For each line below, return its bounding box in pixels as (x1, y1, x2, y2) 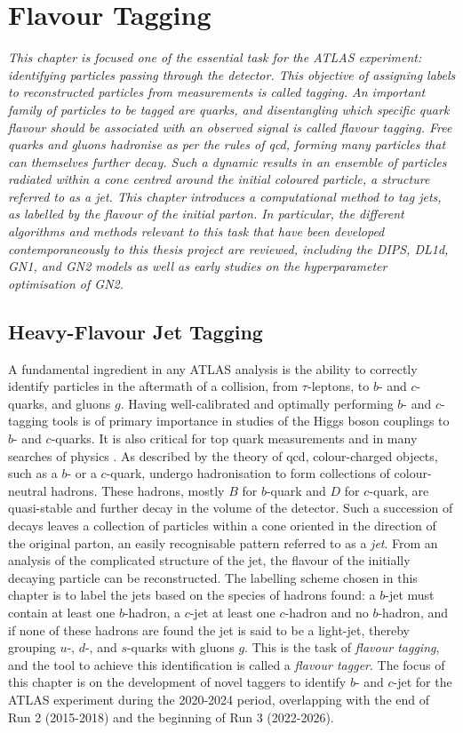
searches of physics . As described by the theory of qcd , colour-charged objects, (8, 446, 438, 465)
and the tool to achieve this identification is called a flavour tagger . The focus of (8, 655, 445, 673)
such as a (8, 464, 58, 482)
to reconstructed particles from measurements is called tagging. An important (8, 83, 426, 101)
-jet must (385, 586, 435, 604)
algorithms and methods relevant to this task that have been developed (8, 222, 385, 241)
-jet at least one (189, 602, 275, 621)
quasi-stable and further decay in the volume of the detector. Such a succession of (8, 498, 453, 517)
